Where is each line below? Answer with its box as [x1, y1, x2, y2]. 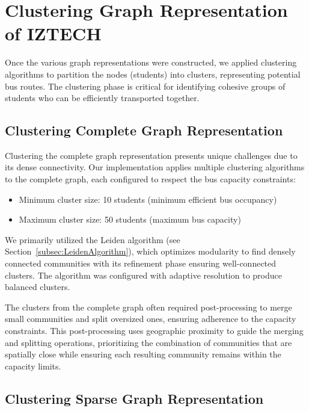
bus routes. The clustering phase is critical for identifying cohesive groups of [5, 79, 286, 92]
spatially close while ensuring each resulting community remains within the [5, 348, 281, 360]
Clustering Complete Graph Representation [5, 121, 283, 140]
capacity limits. [5, 359, 61, 372]
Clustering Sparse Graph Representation [5, 389, 264, 407]
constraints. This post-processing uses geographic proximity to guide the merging [5, 324, 304, 337]
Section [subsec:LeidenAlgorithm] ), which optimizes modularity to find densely [5, 245, 296, 258]
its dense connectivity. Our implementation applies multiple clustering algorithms [5, 161, 305, 173]
